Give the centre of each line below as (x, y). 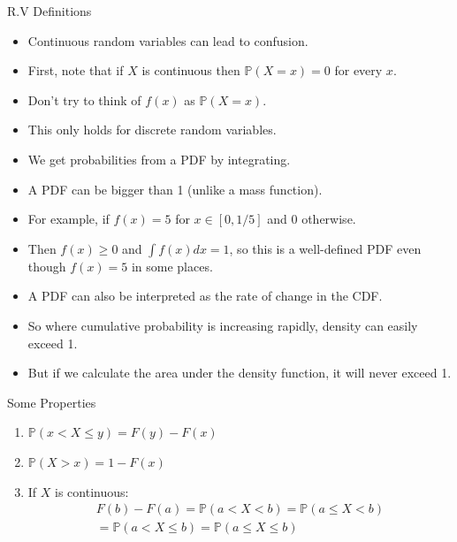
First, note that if (76, 70)
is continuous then (191, 70)
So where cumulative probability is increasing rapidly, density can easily (223, 325)
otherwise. (329, 219)
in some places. (172, 266)
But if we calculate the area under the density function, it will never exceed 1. (240, 373)
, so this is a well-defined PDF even (325, 248)
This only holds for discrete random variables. (152, 130)
